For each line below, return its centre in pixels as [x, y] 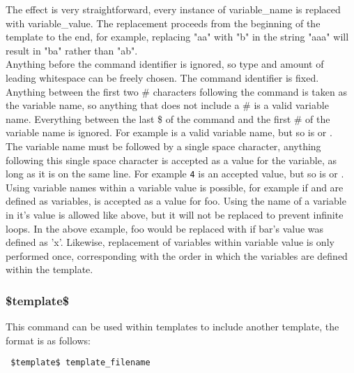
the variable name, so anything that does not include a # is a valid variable [167, 105]
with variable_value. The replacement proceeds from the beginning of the [163, 23]
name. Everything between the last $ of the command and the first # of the [168, 118]
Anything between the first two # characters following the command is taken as [176, 91]
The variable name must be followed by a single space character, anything [163, 146]
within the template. [49, 269]
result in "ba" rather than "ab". [72, 50]
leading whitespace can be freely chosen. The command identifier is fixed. [162, 77]
